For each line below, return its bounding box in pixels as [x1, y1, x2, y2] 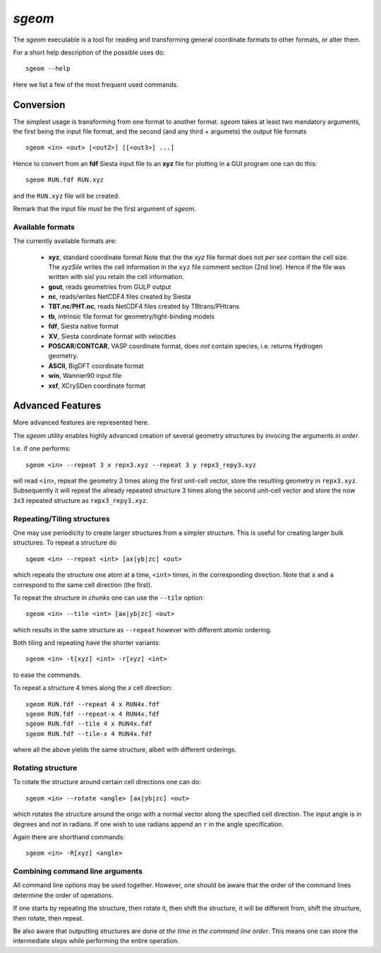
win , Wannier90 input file [48, 372, 122, 380]
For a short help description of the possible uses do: [13, 48, 165, 57]
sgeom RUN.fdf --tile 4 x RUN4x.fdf [25, 720, 152, 728]
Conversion [13, 99, 66, 111]
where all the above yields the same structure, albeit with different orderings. [13, 745, 236, 754]
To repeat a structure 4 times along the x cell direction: [13, 684, 173, 692]
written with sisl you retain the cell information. [48, 273, 185, 281]
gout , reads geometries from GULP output [48, 283, 171, 291]
